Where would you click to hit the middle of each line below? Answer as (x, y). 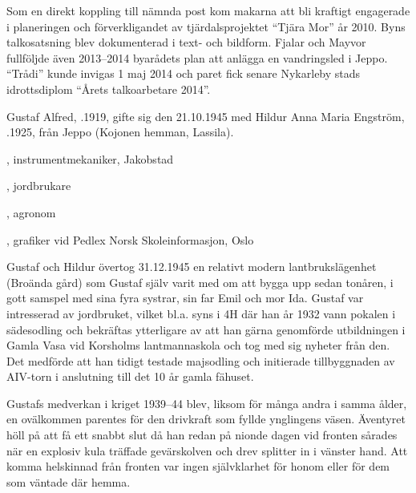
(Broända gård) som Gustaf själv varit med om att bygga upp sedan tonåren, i (200, 282)
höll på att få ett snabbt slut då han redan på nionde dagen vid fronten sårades (202, 435)
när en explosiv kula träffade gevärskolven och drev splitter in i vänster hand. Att (207, 450)
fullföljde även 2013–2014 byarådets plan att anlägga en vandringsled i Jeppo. (197, 57)
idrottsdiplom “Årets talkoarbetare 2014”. (109, 89)
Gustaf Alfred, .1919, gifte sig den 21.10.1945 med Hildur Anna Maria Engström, (206, 116)
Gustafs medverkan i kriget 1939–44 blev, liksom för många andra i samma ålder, (207, 403)
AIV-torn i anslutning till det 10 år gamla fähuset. (130, 376)
